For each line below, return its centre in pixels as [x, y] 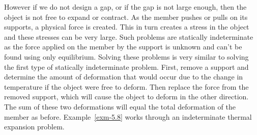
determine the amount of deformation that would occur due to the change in [124, 77]
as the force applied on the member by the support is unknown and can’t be [123, 47]
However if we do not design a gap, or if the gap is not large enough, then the [125, 7]
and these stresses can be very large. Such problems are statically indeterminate [129, 36]
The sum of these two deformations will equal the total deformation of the [120, 106]
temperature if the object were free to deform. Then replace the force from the [126, 86]
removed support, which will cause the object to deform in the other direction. [126, 97]
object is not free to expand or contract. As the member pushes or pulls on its [126, 17]
